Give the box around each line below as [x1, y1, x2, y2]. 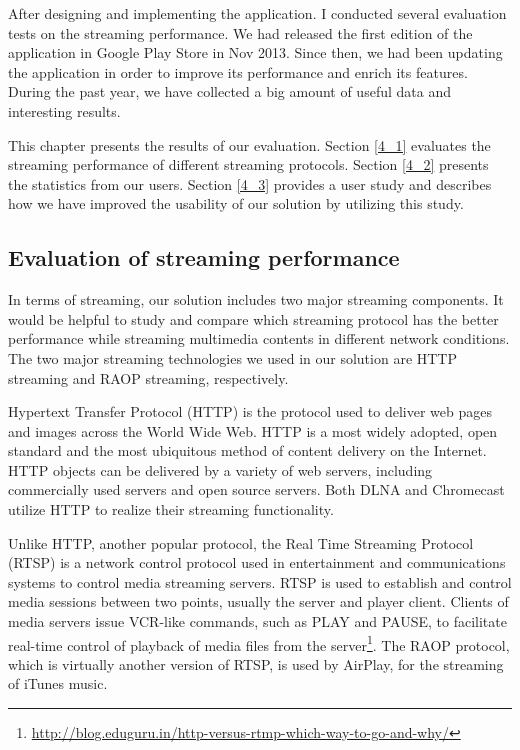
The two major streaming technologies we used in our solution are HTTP [8, 347, 458, 368]
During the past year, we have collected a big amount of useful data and [8, 81, 451, 102]
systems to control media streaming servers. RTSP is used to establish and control [8, 571, 512, 592]
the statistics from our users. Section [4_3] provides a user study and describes [8, 173, 492, 194]
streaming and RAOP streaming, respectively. [8, 367, 289, 388]
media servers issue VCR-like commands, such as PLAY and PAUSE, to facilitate [8, 611, 507, 632]
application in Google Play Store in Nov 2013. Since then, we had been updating [8, 42, 503, 63]
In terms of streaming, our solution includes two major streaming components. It [8, 289, 504, 310]
